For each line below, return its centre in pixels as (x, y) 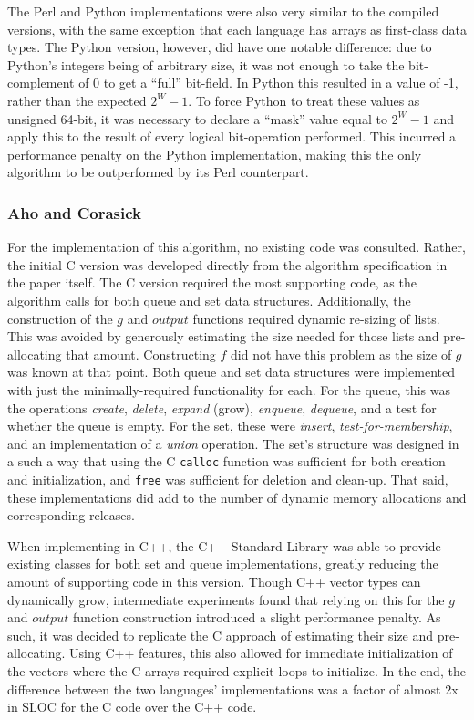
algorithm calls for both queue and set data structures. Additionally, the (209, 300)
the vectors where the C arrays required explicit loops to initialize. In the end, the (237, 670)
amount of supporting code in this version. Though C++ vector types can (214, 581)
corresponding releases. (71, 515)
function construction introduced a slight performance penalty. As (257, 617)
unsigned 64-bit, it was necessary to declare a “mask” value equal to (197, 118)
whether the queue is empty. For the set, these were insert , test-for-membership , (230, 426)
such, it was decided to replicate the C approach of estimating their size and (221, 635)
